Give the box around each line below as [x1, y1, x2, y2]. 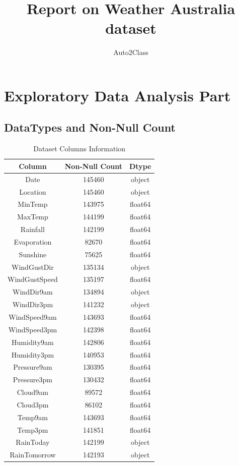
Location [19, 186, 46, 197]
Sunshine [19, 249, 47, 259]
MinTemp [18, 199, 48, 209]
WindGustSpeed [8, 274, 58, 284]
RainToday [16, 437, 50, 447]
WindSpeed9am [9, 312, 57, 322]
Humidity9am [12, 336, 54, 347]
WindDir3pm [12, 299, 53, 310]
